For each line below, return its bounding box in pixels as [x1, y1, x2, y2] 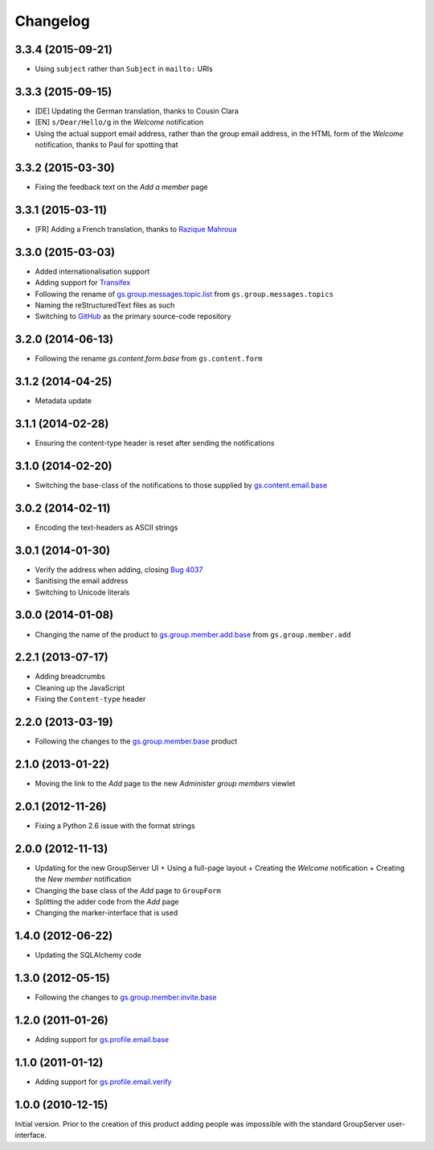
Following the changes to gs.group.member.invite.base [35, 992, 217, 1002]
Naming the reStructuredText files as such [35, 300, 175, 310]
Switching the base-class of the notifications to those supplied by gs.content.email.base [35, 480, 328, 490]
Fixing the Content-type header [35, 695, 146, 704]
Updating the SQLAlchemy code [35, 950, 142, 960]
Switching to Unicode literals [35, 587, 130, 597]
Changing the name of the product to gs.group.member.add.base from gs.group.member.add [35, 629, 351, 639]
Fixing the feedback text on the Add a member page [35, 182, 208, 192]
